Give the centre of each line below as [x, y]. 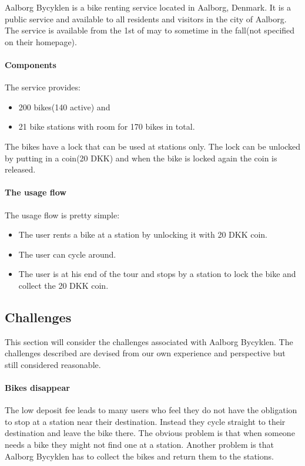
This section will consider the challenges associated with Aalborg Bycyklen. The [149, 341]
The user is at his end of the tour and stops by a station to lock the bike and [157, 274]
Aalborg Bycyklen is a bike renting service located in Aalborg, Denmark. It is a [148, 7]
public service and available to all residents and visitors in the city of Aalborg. [146, 18]
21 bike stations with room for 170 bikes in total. [107, 126]
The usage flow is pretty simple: [62, 215]
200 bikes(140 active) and [64, 107]
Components [31, 64]
